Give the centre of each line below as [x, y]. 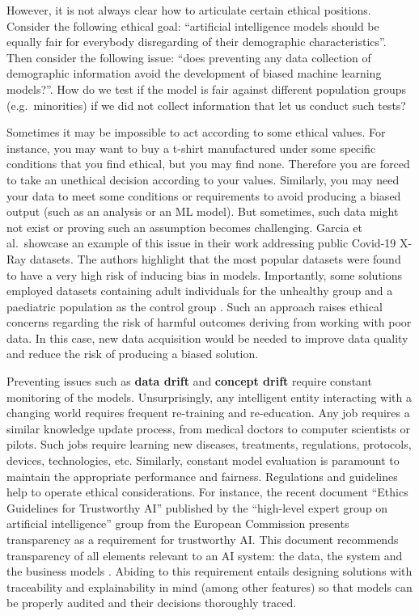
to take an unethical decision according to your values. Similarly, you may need [203, 179]
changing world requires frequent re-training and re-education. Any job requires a [208, 413]
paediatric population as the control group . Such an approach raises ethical [195, 306]
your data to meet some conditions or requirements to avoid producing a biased [204, 195]
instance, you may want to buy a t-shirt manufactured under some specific [191, 148]
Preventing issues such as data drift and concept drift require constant [189, 381]
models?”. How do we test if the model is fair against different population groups [206, 89]
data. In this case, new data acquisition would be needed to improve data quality [207, 338]
